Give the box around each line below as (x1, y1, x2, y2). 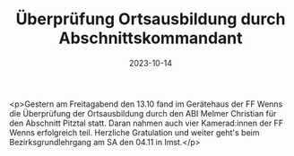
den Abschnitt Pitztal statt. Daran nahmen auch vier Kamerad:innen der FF (9, 117, 284, 128)
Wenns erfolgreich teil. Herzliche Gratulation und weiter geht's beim (9, 126, 260, 138)
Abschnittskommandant (57, 28, 243, 48)
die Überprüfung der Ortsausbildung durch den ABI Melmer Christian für (9, 108, 277, 118)
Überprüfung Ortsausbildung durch (15, 9, 286, 30)
